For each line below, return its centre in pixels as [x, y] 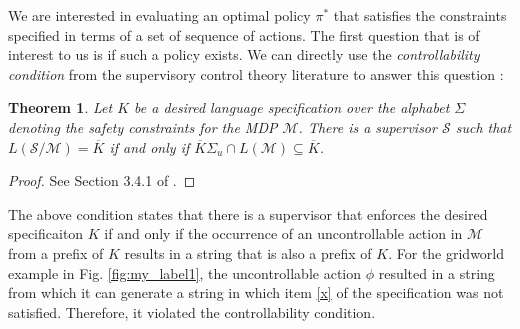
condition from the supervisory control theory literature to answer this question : [256, 73]
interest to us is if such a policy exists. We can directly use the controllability [244, 54]
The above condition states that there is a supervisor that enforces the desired [248, 213]
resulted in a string [436, 272]
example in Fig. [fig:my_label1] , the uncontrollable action [185, 272]
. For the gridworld [446, 252]
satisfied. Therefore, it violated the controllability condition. [192, 311]
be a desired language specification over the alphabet [292, 107]
